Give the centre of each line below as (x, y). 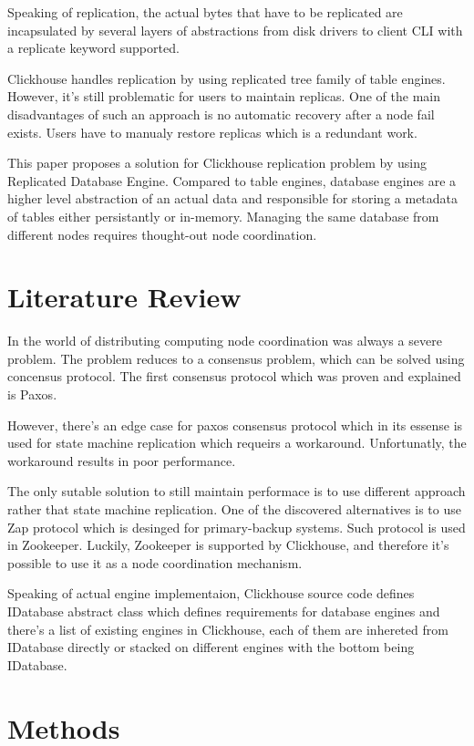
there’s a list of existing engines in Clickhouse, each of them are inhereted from (228, 629)
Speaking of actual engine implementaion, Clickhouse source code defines (211, 593)
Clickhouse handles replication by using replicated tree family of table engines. (227, 78)
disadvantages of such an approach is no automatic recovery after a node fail (221, 114)
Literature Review (124, 297)
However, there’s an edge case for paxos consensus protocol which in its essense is (235, 425)
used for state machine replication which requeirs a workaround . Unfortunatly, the (237, 443)
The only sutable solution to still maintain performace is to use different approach (237, 491)
